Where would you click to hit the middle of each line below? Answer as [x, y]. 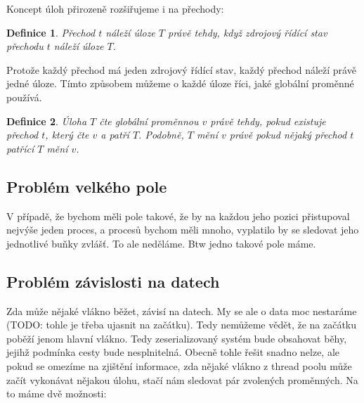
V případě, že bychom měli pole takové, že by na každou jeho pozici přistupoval [178, 216]
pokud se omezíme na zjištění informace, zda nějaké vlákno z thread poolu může [179, 365]
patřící [20, 148]
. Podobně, [161, 135]
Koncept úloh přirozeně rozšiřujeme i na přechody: [115, 8]
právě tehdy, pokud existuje [268, 121]
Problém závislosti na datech [113, 281]
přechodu [25, 46]
